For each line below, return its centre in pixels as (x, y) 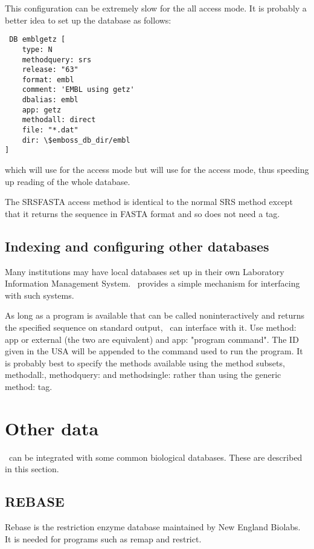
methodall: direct (59, 120)
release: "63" (50, 70)
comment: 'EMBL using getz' (78, 90)
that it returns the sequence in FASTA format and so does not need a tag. (143, 213)
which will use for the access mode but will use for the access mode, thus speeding (157, 170)
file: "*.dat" (50, 130)
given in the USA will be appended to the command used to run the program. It (154, 351)
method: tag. (29, 386)
